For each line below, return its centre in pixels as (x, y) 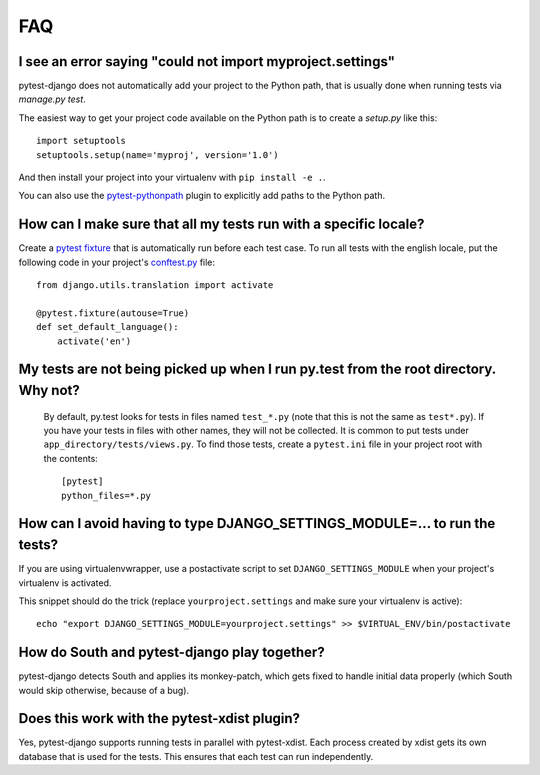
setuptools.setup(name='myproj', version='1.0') (157, 154)
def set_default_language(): (107, 327)
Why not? (49, 390)
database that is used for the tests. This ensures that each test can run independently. (196, 756)
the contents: (71, 458)
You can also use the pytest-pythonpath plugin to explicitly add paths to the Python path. (201, 196)
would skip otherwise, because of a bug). (104, 690)
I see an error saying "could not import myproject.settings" (206, 61)
